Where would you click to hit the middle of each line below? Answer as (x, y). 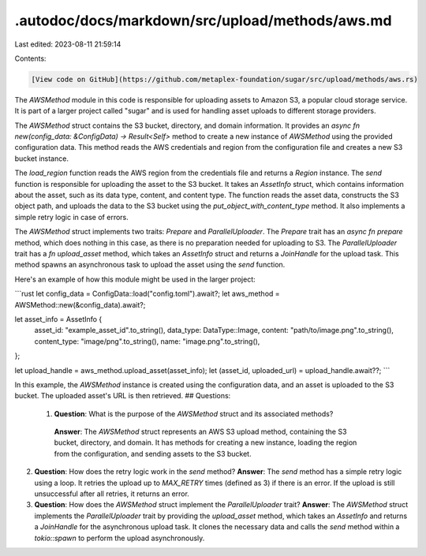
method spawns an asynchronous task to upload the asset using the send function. (150, 265)
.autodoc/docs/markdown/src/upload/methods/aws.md (203, 21)
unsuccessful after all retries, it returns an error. (112, 494)
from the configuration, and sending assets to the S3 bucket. (153, 453)
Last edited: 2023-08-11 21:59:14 (68, 44)
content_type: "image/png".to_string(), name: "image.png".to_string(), (147, 341)
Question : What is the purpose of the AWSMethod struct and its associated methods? (194, 413)
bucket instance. (41, 159)
